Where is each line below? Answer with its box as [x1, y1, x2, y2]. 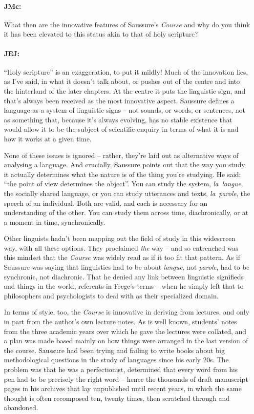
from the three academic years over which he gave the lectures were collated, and [4, 326, 247, 336]
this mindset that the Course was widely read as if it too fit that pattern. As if [4, 252, 240, 262]
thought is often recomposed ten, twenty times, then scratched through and [4, 393, 230, 403]
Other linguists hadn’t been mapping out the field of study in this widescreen [4, 233, 235, 243]
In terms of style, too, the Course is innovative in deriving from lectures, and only [4, 307, 250, 317]
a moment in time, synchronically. [4, 217, 106, 227]
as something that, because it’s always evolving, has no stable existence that [4, 114, 233, 124]
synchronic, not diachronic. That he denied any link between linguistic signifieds [4, 271, 244, 281]
